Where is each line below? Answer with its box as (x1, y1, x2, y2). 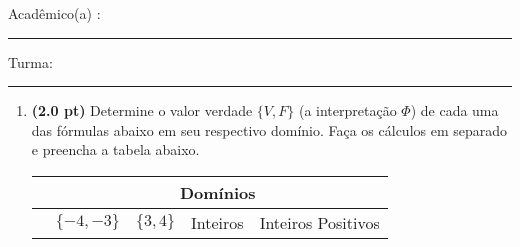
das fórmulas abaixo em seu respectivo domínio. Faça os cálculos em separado (31, 119, 508, 140)
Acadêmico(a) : (8, 3, 101, 23)
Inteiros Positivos (259, 210, 380, 234)
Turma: (8, 51, 53, 72)
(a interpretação (298, 100, 397, 121)
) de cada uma (410, 100, 499, 121)
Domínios (179, 180, 256, 204)
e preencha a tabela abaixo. (31, 139, 200, 160)
